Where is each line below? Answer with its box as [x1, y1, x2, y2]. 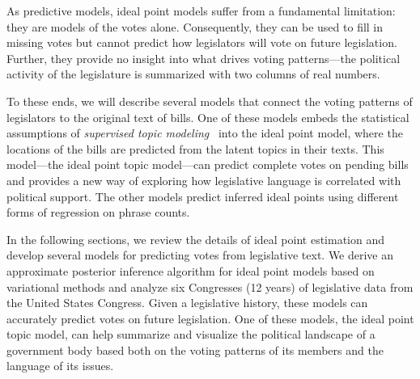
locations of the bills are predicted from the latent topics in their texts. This [6, 140, 384, 157]
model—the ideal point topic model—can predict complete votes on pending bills [6, 156, 409, 173]
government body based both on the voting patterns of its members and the [6, 341, 384, 358]
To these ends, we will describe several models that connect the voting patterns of [6, 92, 413, 109]
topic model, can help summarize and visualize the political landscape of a [6, 326, 375, 343]
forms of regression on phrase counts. [6, 204, 190, 221]
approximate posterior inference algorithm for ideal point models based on [6, 262, 375, 279]
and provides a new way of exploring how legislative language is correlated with [6, 171, 401, 188]
